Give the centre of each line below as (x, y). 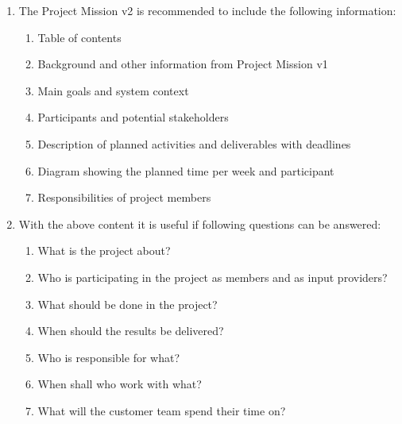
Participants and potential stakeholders (133, 117)
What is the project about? (104, 251)
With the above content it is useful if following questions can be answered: (200, 224)
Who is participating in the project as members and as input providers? (213, 277)
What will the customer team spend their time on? (162, 410)
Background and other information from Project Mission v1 (183, 64)
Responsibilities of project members (124, 197)
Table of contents (79, 37)
